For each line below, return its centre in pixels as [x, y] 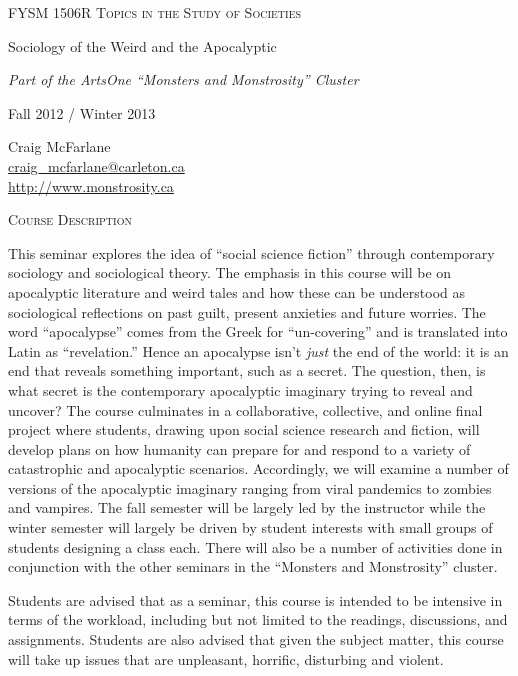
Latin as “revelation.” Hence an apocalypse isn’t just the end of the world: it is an [258, 350]
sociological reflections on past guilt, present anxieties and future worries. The [247, 311]
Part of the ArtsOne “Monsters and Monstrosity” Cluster [183, 79]
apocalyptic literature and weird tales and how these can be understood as [237, 291]
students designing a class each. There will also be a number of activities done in [255, 546]
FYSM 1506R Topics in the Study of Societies [155, 12]
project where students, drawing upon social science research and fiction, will [244, 429]
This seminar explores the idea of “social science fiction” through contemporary [251, 252]
